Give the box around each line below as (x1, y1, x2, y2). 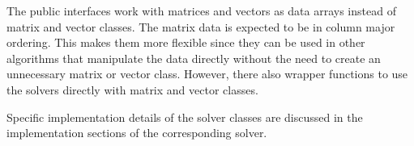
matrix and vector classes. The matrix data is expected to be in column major (6, 18, 395, 35)
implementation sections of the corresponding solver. (6, 124, 267, 141)
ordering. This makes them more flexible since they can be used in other (6, 34, 365, 51)
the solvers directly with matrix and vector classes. (6, 81, 258, 98)
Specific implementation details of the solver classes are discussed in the (6, 108, 363, 125)
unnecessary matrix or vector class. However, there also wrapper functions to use (6, 65, 408, 82)
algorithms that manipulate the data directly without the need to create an (6, 49, 381, 66)
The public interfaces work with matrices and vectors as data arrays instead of (6, 2, 396, 19)
